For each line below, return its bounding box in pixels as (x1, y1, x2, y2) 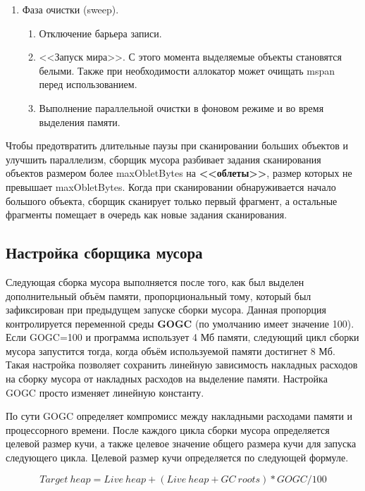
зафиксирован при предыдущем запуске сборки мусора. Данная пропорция (6, 302, 326, 317)
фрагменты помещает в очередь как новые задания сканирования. (6, 207, 287, 222)
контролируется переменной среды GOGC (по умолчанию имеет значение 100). (6, 316, 354, 330)
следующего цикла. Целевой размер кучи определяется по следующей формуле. (6, 450, 349, 465)
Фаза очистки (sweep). (22, 2, 119, 16)
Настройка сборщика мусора (6, 242, 203, 263)
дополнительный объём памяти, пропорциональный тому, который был (6, 288, 311, 303)
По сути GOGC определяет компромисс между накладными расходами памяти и (6, 409, 353, 423)
